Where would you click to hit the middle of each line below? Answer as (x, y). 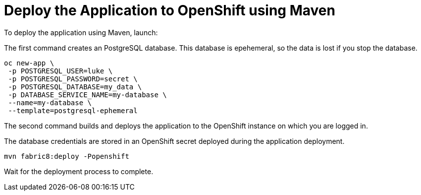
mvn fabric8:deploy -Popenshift (67, 156)
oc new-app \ (29, 63)
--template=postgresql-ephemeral (73, 110)
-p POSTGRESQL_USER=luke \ (60, 71)
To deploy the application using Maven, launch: (81, 32)
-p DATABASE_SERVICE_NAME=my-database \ (87, 95)
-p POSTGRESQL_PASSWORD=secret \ (73, 79)
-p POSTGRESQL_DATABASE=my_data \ (75, 87)
